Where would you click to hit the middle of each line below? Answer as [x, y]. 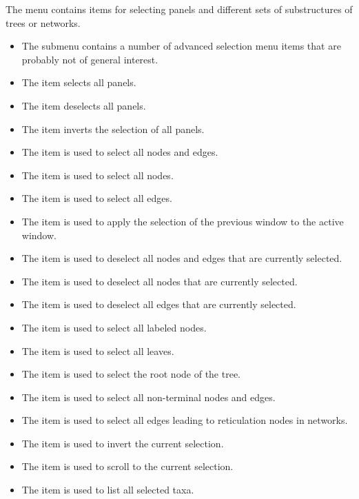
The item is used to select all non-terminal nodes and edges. [148, 397]
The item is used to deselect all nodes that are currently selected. [160, 281]
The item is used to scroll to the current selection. [127, 466]
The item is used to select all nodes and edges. [120, 152]
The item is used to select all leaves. [98, 350]
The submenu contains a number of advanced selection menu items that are [181, 46]
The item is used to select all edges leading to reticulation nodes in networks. [185, 420]
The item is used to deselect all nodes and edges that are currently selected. [182, 258]
